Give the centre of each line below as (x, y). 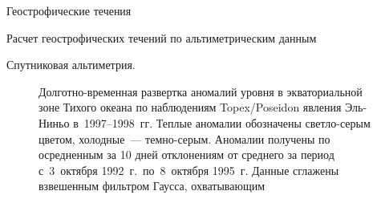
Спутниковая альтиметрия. (71, 65)
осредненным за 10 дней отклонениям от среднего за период (186, 154)
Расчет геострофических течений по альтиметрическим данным (162, 37)
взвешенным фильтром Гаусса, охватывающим (152, 186)
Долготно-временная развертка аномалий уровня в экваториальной (201, 91)
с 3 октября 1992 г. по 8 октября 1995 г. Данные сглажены (189, 170)
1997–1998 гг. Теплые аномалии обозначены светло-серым (227, 122)
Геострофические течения (69, 10)
